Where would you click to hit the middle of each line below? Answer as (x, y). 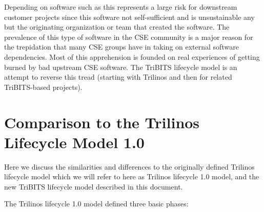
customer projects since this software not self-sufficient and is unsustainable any (129, 17)
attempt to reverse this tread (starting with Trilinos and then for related (118, 77)
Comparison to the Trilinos (102, 122)
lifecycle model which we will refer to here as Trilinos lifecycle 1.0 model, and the (132, 176)
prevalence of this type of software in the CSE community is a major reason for (129, 37)
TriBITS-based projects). (43, 87)
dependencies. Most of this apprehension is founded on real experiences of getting (132, 56)
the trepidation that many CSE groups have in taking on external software (121, 47)
